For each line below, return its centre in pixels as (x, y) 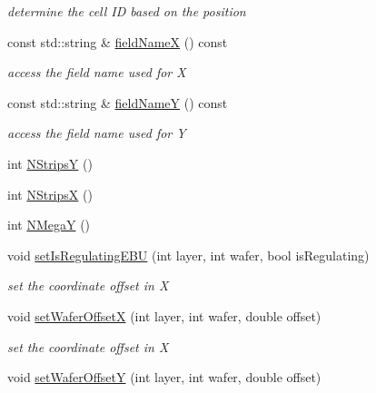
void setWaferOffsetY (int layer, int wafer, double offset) (164, 377)
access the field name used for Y (97, 133)
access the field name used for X (97, 72)
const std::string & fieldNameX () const (118, 41)
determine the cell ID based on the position (127, 11)
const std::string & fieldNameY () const (118, 102)
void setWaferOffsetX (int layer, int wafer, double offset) (164, 315)
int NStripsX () (50, 194)
